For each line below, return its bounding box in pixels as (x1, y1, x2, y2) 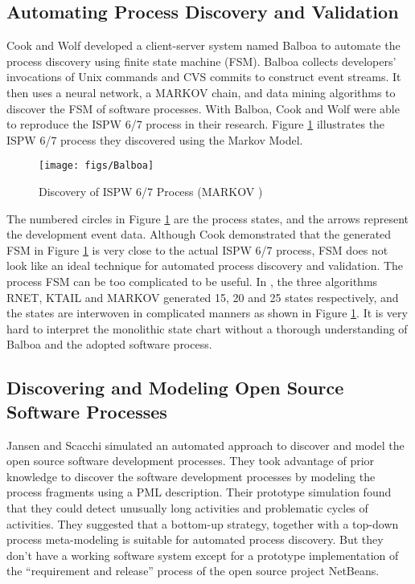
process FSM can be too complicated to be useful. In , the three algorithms (6, 272, 378, 289)
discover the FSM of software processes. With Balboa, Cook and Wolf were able (6, 100, 400, 116)
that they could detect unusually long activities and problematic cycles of (6, 499, 368, 516)
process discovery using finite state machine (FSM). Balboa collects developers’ (6, 52, 397, 69)
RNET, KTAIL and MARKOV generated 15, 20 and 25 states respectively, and (6, 288, 399, 305)
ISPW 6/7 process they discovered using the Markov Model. (6, 131, 303, 148)
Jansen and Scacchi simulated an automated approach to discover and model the (6, 436, 405, 453)
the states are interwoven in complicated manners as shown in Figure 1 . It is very (6, 304, 408, 321)
